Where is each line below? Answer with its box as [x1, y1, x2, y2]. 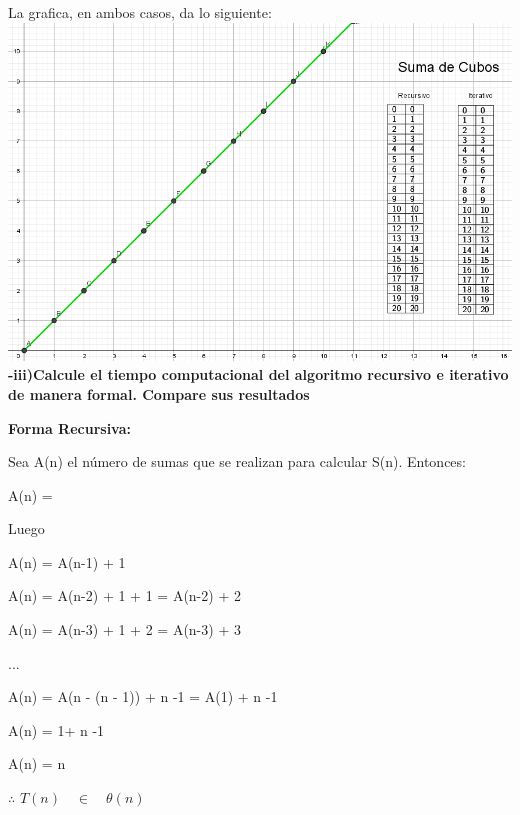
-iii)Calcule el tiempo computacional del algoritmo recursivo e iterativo [8, 364, 509, 385]
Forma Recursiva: [8, 417, 131, 438]
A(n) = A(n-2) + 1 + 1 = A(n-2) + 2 [8, 585, 241, 606]
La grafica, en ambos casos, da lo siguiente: [8, 2, 272, 22]
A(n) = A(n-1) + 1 [8, 551, 126, 572]
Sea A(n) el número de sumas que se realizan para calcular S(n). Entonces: [8, 451, 466, 472]
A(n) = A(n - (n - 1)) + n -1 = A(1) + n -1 [8, 686, 278, 707]
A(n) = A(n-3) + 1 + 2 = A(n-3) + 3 [8, 619, 241, 640]
